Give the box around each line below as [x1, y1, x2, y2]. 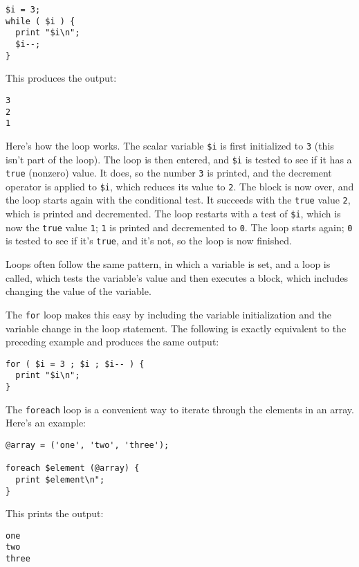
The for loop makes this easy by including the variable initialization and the [6, 307, 331, 321]
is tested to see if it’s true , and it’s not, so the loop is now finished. [6, 233, 292, 248]
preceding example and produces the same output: [6, 334, 219, 349]
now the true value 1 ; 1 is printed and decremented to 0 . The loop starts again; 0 [6, 219, 353, 234]
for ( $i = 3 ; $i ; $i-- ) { [6, 359, 145, 369]
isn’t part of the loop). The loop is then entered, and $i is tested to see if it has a [6, 152, 352, 166]
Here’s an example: [6, 415, 86, 430]
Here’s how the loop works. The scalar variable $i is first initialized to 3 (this [6, 138, 334, 152]
